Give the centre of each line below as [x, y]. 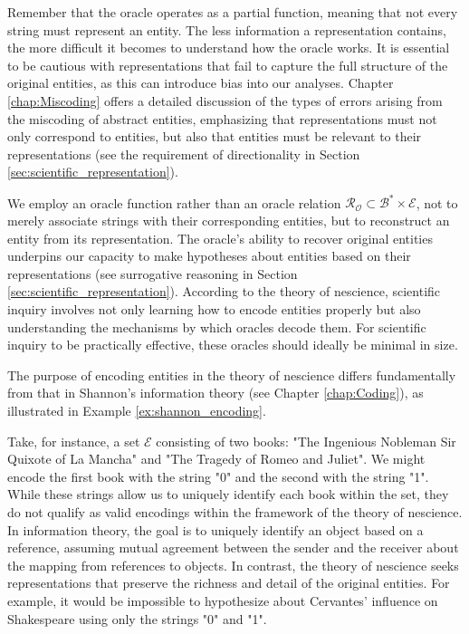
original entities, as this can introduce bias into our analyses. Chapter [201, 83]
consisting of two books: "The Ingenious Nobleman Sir [306, 441]
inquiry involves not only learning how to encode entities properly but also [214, 309]
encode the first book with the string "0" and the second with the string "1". [218, 476]
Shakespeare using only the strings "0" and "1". [137, 618]
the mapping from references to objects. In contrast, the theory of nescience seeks [233, 565]
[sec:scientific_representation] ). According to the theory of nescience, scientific [224, 291]
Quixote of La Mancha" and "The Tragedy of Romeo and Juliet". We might [216, 459]
